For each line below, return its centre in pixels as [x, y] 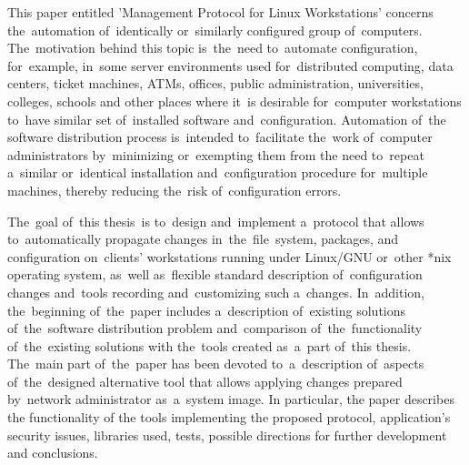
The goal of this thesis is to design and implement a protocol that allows [216, 221]
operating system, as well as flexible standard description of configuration [215, 274]
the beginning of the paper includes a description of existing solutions [207, 310]
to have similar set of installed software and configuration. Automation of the [227, 119]
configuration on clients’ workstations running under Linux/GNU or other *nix [230, 256]
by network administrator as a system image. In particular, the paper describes [231, 399]
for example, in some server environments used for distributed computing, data [230, 65]
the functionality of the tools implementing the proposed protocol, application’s [229, 417]
